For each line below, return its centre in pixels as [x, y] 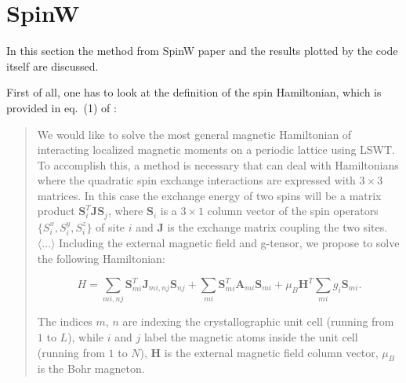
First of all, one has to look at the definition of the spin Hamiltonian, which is [194, 92]
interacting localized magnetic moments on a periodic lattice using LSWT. [216, 150]
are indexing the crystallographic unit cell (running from [258, 321]
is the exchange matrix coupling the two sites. [277, 226]
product [56, 211]
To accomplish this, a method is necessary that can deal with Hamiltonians [218, 164]
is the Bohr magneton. [91, 368]
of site [111, 226]
